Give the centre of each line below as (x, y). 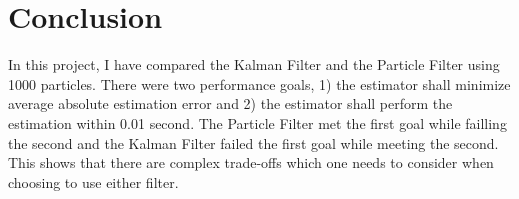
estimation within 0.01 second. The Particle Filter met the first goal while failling (257, 122)
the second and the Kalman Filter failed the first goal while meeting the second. (253, 142)
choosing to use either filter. (93, 181)
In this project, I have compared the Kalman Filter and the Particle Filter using (254, 64)
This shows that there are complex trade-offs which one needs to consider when (251, 162)
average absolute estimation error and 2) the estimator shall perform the (230, 103)
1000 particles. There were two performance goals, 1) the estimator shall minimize (259, 83)
